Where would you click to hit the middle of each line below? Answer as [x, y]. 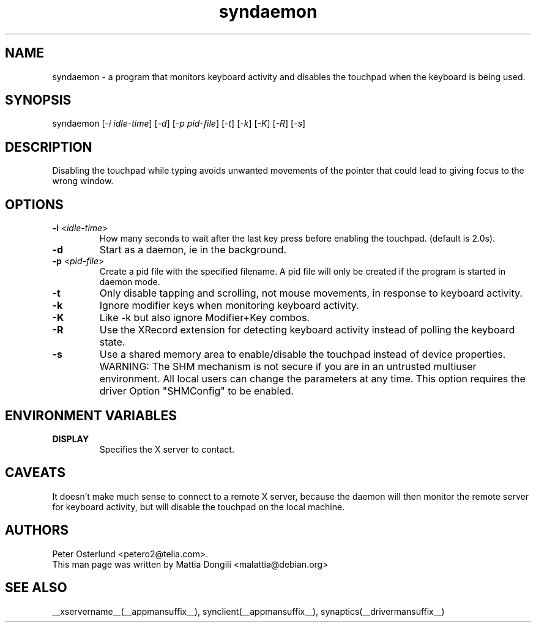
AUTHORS [37, 530]
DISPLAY [71, 439]
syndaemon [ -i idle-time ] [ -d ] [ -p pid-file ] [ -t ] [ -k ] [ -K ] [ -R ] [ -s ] [179, 124]
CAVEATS [35, 473]
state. [112, 342]
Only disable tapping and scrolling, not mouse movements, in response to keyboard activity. [311, 293]
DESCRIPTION [49, 147]
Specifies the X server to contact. [167, 449]
